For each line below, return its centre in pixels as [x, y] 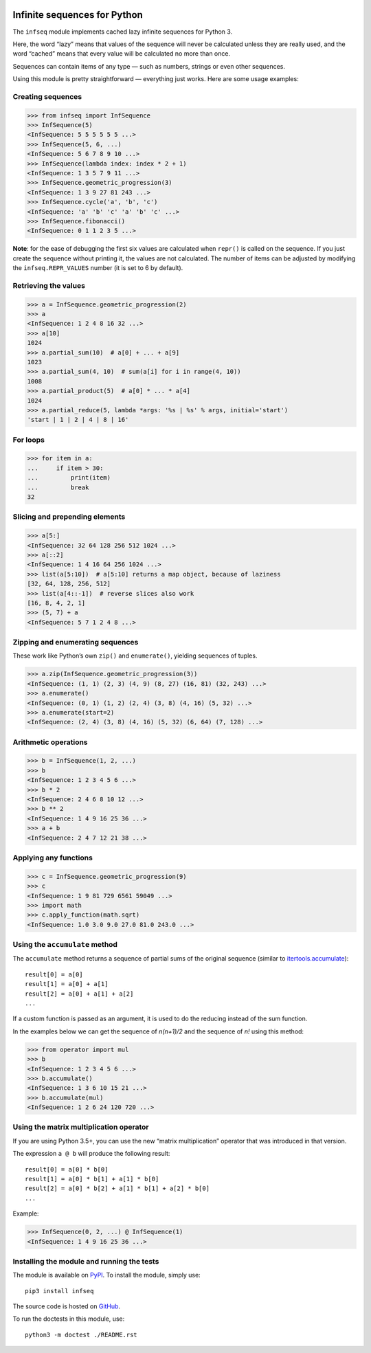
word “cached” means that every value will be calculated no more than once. [121, 54]
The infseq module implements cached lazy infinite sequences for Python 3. [123, 32]
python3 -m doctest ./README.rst [81, 1334]
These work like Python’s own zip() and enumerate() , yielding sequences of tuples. [135, 656]
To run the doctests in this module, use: [69, 1319]
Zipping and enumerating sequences [76, 642]
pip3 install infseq [59, 1291]
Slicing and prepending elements [69, 517]
